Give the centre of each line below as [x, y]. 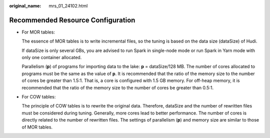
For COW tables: [39, 97]
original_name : [25, 6]
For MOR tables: [38, 32]
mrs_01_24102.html [68, 6]
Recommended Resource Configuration [72, 20]
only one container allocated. [52, 57]
